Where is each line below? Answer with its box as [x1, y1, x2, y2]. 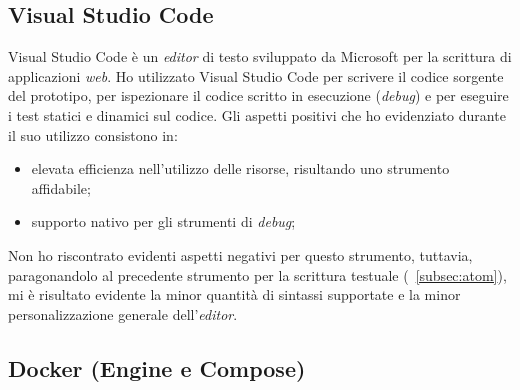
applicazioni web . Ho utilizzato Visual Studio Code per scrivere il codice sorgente [8, 65, 504, 86]
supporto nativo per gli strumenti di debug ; [31, 211, 296, 232]
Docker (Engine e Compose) [8, 352, 306, 383]
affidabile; [31, 177, 91, 198]
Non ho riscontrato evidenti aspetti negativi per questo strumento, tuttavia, [8, 244, 473, 265]
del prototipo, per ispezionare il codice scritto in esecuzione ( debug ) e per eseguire [8, 85, 509, 106]
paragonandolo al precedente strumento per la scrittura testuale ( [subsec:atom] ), [8, 264, 507, 285]
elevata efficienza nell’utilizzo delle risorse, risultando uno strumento [31, 158, 450, 179]
